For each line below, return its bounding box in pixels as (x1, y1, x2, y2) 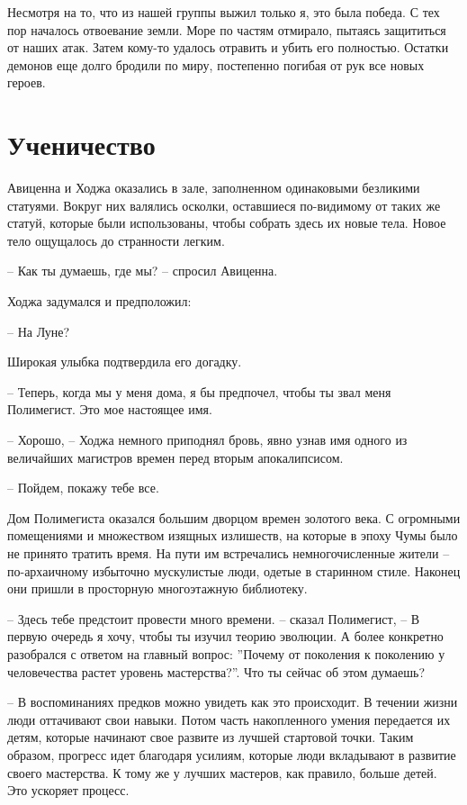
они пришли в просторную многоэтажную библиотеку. (7, 579, 308, 598)
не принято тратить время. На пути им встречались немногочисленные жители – (7, 544, 450, 562)
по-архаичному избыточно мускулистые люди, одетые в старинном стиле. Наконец (7, 561, 461, 580)
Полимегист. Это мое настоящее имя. (7, 400, 212, 419)
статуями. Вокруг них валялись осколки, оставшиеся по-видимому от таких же (7, 195, 441, 214)
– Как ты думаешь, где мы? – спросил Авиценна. (7, 261, 278, 280)
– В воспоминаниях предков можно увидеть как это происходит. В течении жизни (7, 692, 458, 711)
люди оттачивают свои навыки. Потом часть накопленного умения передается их (7, 710, 451, 728)
